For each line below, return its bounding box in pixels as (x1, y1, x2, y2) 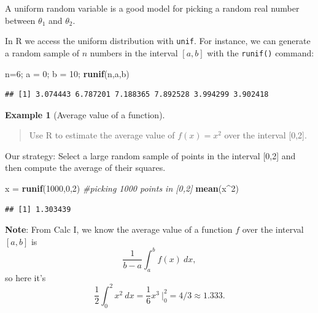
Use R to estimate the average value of (29, 129, 175, 141)
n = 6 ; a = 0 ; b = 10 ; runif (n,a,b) (5, 67, 130, 80)
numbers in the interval (90, 46, 178, 59)
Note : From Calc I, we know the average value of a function (5, 223, 233, 236)
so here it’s (5, 271, 46, 284)
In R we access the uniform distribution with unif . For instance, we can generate (5, 34, 311, 47)
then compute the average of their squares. (5, 161, 166, 174)
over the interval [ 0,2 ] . (224, 129, 307, 141)
